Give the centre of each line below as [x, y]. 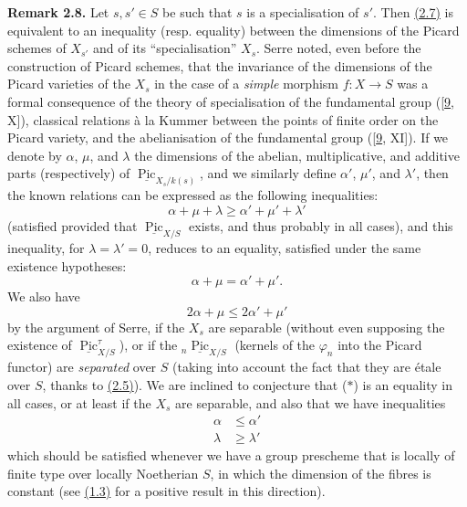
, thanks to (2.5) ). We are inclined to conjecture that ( [195, 385]
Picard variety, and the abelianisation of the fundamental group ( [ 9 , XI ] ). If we [228, 137]
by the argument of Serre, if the [96, 327]
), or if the [148, 345]
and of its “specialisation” [165, 48]
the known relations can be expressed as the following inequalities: [193, 195]
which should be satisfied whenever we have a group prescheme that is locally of [231, 455]
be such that [197, 12]
